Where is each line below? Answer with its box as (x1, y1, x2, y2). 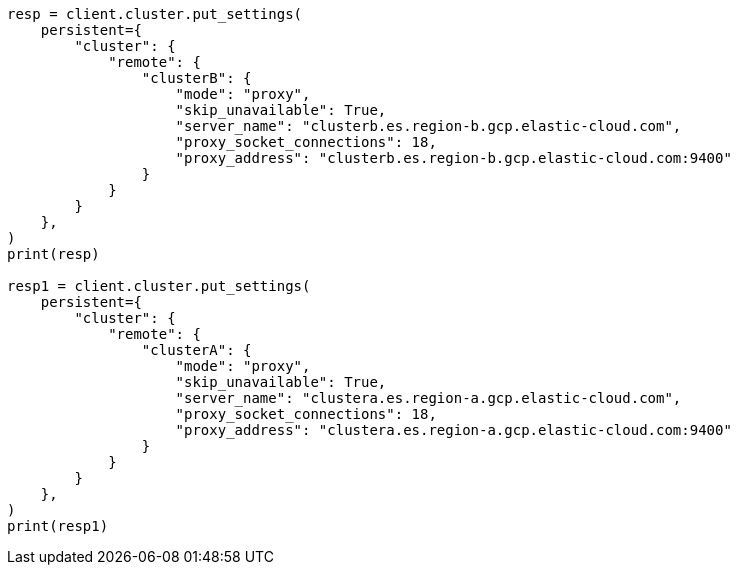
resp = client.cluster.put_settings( (7, 6, 303, 22)
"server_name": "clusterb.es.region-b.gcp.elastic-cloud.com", (175, 118, 682, 134)
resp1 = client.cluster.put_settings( (7, 278, 311, 294)
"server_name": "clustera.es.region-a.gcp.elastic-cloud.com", (175, 390, 682, 406)
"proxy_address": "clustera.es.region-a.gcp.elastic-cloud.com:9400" (175, 422, 732, 438)
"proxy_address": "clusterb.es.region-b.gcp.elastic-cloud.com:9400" (175, 150, 732, 166)
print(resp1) (7, 518, 109, 534)
